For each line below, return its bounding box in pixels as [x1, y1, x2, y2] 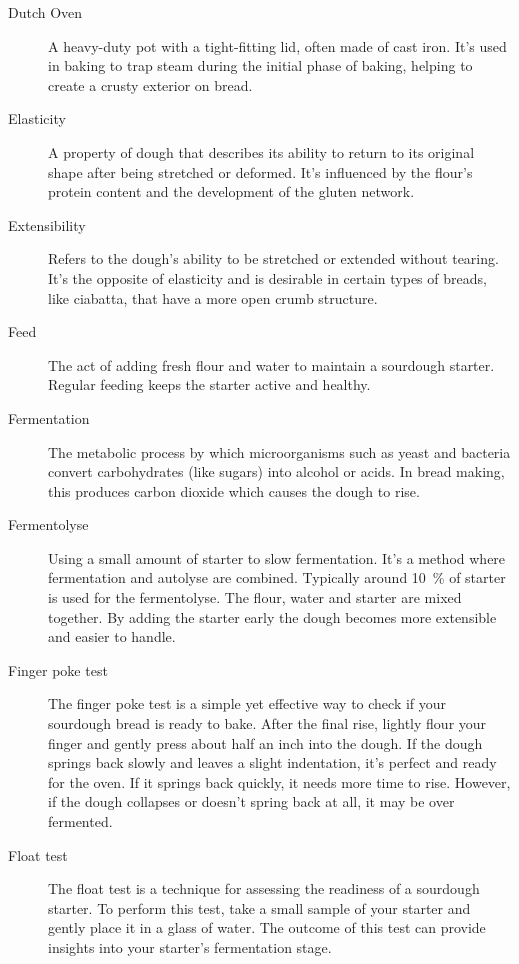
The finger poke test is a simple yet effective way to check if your [48, 693, 447, 714]
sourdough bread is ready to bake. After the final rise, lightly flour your [48, 713, 487, 734]
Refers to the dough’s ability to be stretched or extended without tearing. [48, 248, 499, 269]
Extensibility [8, 214, 86, 235]
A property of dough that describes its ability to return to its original [48, 141, 475, 162]
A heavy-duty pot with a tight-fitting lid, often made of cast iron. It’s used [48, 35, 507, 56]
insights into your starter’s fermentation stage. [48, 936, 332, 957]
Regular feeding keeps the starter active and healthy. [48, 374, 371, 395]
